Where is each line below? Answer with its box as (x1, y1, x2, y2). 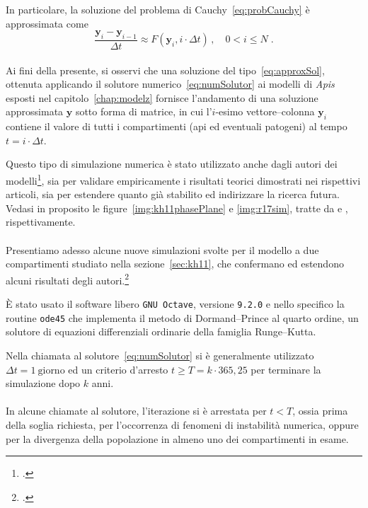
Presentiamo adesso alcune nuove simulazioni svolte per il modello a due (6, 242, 319, 257)
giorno (38, 365, 65, 376)
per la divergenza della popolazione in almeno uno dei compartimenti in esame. (6, 431, 349, 446)
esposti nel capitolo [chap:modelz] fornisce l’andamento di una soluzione (6, 90, 318, 105)
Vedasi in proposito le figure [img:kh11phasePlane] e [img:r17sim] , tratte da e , (6, 200, 348, 215)
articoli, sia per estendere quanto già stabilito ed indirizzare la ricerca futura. (6, 187, 340, 202)
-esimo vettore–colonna (215, 104, 315, 119)
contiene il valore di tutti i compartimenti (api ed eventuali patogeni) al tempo (6, 119, 347, 134)
